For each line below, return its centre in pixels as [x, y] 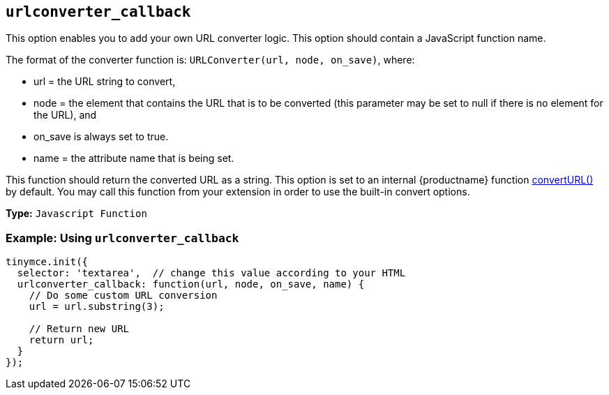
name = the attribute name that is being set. [134, 158]
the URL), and [65, 115]
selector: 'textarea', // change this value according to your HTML [211, 273]
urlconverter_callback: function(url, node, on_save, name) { [191, 284]
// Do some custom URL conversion [123, 296]
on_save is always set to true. [101, 137]
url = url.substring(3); [97, 307]
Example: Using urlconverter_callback [122, 238]
